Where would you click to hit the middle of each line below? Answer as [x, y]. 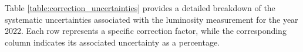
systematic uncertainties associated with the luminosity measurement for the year [151, 19]
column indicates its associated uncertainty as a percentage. [112, 42]
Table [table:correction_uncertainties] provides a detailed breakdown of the [140, 8]
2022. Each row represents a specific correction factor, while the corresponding [146, 31]
